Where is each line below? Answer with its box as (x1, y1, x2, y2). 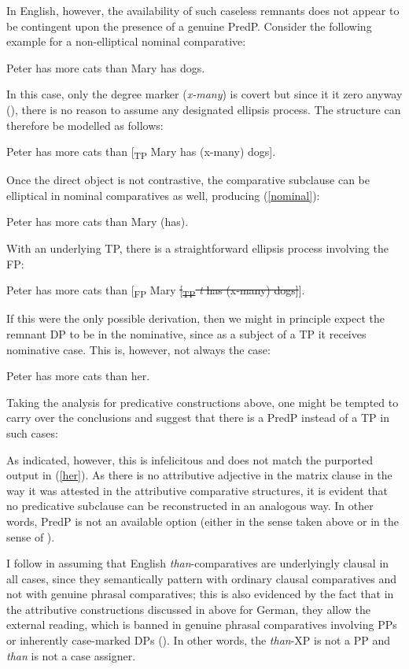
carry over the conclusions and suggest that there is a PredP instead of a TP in (6, 409, 389, 426)
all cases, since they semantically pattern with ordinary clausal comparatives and (6, 570, 397, 586)
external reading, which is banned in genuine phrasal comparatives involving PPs (6, 616, 397, 633)
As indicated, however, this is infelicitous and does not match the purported (6, 451, 374, 468)
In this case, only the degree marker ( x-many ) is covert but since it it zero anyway (6, 86, 403, 102)
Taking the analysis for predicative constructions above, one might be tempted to (6, 394, 399, 410)
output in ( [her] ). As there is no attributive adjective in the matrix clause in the (6, 467, 392, 483)
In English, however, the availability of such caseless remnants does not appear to (6, 2, 400, 18)
